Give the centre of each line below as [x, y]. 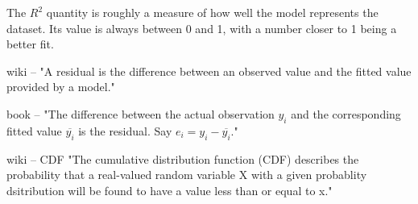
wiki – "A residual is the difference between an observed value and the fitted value [209, 71]
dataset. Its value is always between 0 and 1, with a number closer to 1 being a [202, 28]
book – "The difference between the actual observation [141, 113]
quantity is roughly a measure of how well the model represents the [212, 12]
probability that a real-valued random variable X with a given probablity [187, 175]
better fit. [30, 44]
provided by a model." [61, 87]
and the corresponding [346, 113]
